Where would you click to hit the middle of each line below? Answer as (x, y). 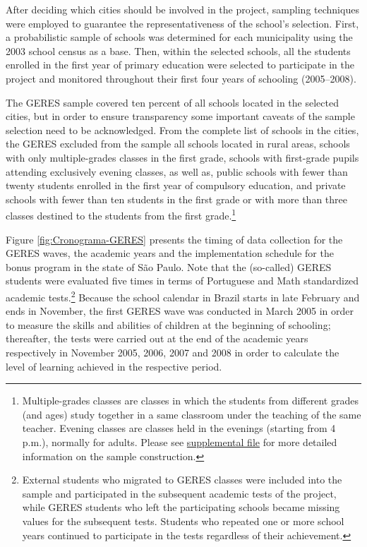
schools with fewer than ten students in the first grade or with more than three (176, 199)
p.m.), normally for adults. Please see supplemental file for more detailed (180, 441)
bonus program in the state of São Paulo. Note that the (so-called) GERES (169, 266)
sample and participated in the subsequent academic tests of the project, (179, 493)
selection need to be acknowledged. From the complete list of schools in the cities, (182, 130)
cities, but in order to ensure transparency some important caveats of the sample (180, 116)
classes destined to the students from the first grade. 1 (121, 214)
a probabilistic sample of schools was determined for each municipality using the (179, 37)
